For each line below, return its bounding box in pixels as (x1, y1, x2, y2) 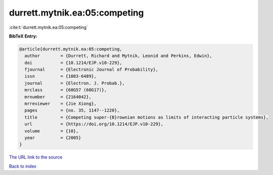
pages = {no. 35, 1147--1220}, (24, 108, 120, 113)
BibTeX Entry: (9, 33, 38, 39)
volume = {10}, (24, 128, 79, 134)
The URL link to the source (9, 154, 63, 160)
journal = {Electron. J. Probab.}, (24, 80, 125, 86)
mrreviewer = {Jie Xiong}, (24, 101, 97, 107)
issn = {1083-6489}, (24, 74, 97, 79)
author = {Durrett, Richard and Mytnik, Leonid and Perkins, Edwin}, (24, 53, 212, 58)
